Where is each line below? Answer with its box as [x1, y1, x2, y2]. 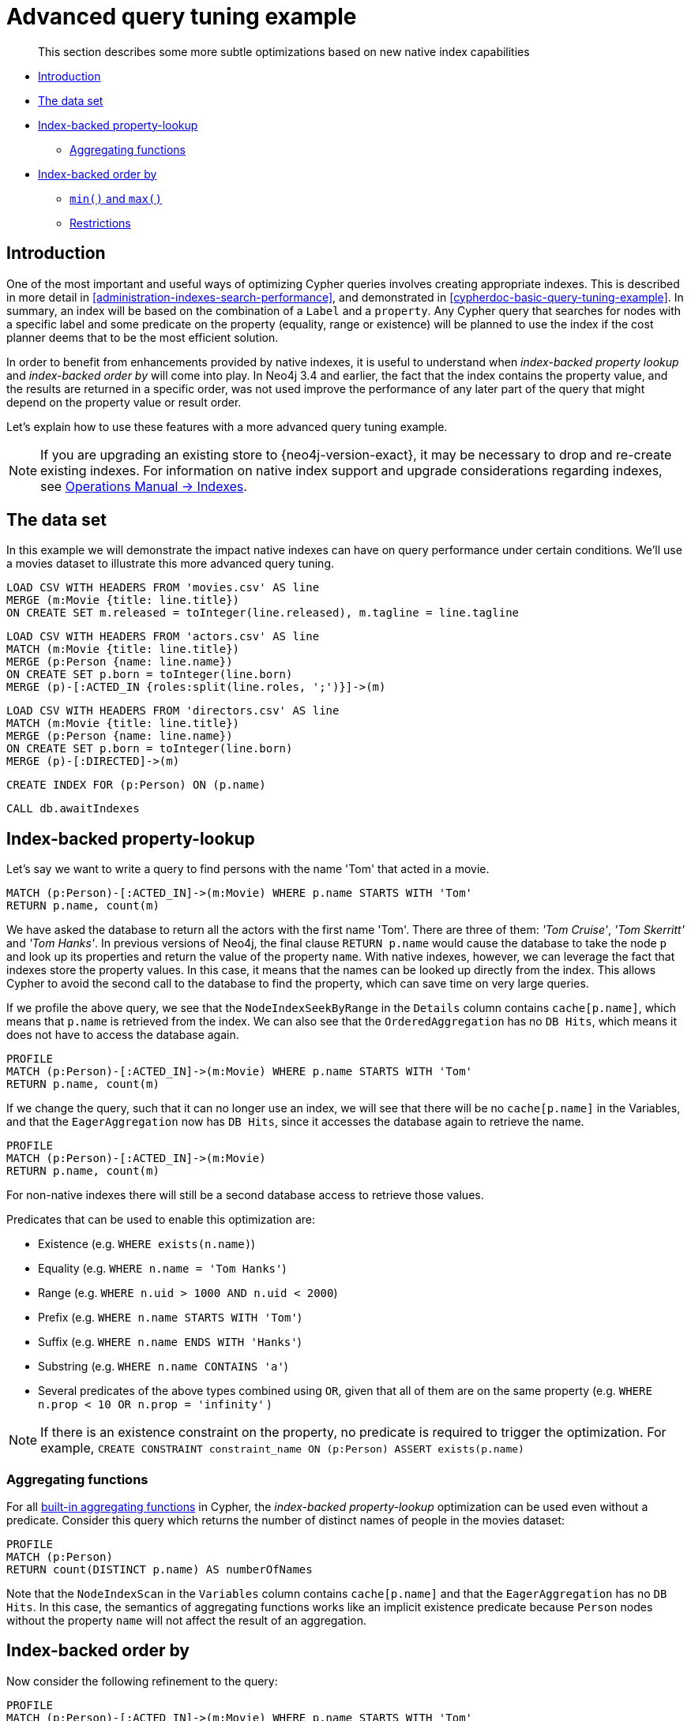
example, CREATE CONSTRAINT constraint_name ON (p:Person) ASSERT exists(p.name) [40, 1440, 524, 1457]
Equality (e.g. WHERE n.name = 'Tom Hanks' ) [38, 1262, 287, 1276]
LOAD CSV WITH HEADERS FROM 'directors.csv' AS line [6, 704, 340, 718]
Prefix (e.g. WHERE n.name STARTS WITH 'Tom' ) [38, 1310, 302, 1325]
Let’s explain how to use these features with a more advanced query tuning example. [6, 419, 448, 433]
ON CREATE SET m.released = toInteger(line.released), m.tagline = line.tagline [6, 606, 520, 620]
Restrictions [69, 216, 131, 230]
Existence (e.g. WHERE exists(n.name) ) [38, 1237, 256, 1251]
